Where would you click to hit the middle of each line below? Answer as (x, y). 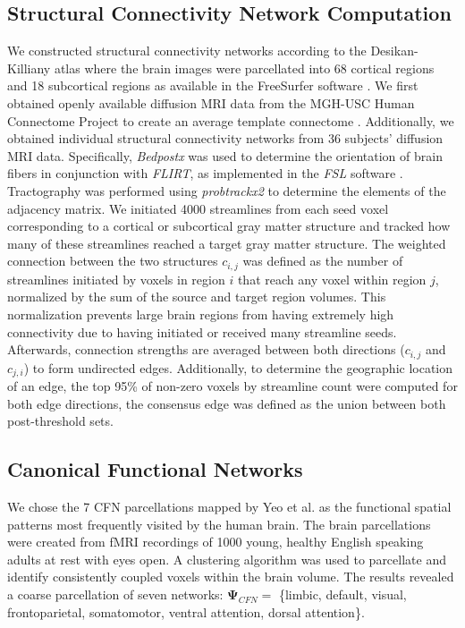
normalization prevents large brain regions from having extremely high (201, 314)
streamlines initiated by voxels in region (116, 279)
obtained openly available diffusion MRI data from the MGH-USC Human (211, 102)
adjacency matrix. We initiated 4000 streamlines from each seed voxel (198, 208)
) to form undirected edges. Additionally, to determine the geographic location (238, 367)
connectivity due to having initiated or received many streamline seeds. (202, 331)
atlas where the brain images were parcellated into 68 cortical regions (244, 68)
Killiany (29, 68)
